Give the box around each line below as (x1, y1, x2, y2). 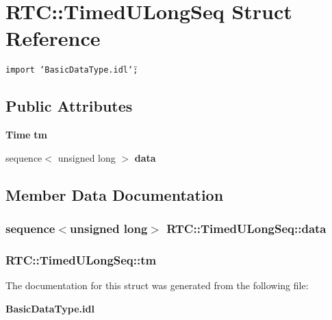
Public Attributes (5, 95, 133, 116)
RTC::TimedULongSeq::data (166, 220, 327, 237)
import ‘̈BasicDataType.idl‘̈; (5, 65, 138, 75)
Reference (5, 24, 101, 52)
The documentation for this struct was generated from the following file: (5, 278, 309, 293)
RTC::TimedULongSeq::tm (5, 251, 157, 268)
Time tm (5, 127, 47, 142)
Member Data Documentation (5, 184, 224, 205)
